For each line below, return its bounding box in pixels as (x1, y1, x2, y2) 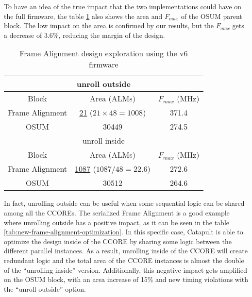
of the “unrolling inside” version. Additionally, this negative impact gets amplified (4, 264, 247, 275)
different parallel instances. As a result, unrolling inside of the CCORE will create (4, 246, 248, 256)
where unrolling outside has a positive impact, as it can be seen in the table (4, 217, 230, 227)
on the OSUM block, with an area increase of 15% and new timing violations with (4, 274, 249, 284)
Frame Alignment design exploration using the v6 (19, 48, 188, 59)
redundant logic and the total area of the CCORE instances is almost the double (4, 255, 244, 265)
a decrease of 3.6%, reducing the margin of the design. (4, 30, 165, 40)
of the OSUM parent (181, 11, 242, 21)
